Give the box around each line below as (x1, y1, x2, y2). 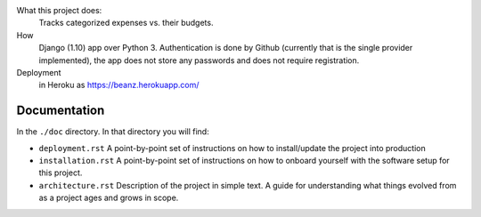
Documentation (16, 103, 105, 118)
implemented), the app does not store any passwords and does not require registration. (38, 54, 360, 66)
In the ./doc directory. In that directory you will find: (16, 126, 209, 137)
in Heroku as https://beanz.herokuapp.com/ (38, 80, 200, 91)
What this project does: (16, 5, 102, 15)
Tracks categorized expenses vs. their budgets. (38, 18, 214, 28)
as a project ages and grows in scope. (38, 192, 179, 204)
